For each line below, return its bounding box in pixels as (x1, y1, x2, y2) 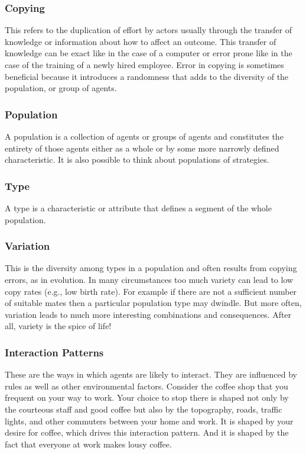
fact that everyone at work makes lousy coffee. (5, 437, 172, 450)
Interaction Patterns (5, 344, 104, 359)
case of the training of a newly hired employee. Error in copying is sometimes (5, 59, 284, 70)
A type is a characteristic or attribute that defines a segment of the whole (5, 202, 272, 214)
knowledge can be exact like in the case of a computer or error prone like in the (5, 47, 292, 59)
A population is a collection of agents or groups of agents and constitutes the (5, 130, 284, 142)
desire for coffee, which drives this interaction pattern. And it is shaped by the (5, 426, 289, 439)
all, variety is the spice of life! (5, 320, 112, 332)
